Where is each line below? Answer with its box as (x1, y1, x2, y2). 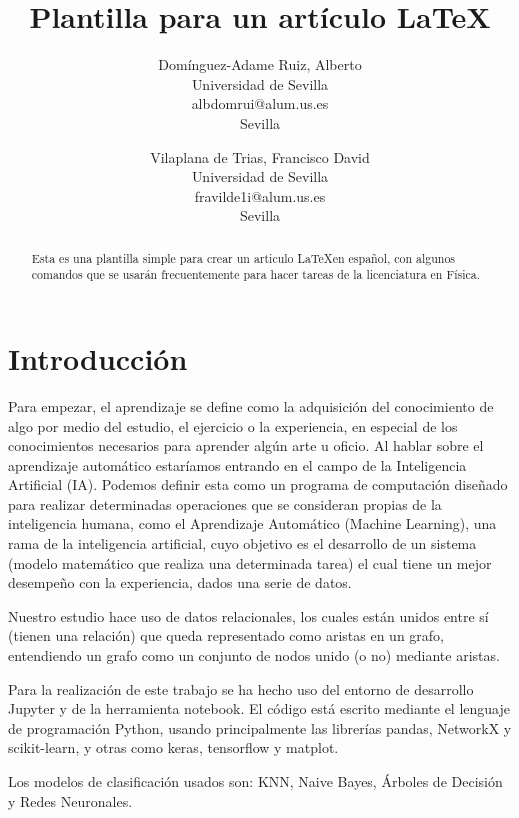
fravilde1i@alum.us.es (194, 185, 326, 206)
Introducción (8, 337, 188, 378)
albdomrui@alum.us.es (191, 93, 329, 114)
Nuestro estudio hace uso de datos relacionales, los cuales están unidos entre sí (8, 605, 489, 626)
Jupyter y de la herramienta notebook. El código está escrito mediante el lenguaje (8, 698, 510, 719)
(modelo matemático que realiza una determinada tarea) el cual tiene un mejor (8, 552, 492, 573)
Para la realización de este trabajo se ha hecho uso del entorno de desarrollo (8, 678, 474, 699)
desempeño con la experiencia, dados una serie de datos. (8, 572, 352, 593)
